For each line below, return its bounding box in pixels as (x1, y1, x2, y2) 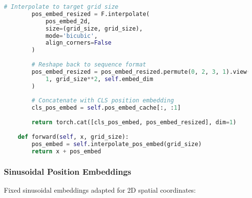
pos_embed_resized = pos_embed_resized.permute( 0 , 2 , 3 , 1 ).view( (31, 68, 251, 75)
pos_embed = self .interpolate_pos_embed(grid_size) (31, 140, 202, 148)
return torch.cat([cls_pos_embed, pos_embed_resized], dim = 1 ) (31, 119, 236, 126)
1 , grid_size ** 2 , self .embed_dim (45, 75, 153, 82)
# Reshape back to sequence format (31, 61, 146, 68)
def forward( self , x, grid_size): (17, 133, 129, 140)
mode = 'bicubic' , (45, 32, 98, 39)
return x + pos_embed (31, 148, 101, 155)
